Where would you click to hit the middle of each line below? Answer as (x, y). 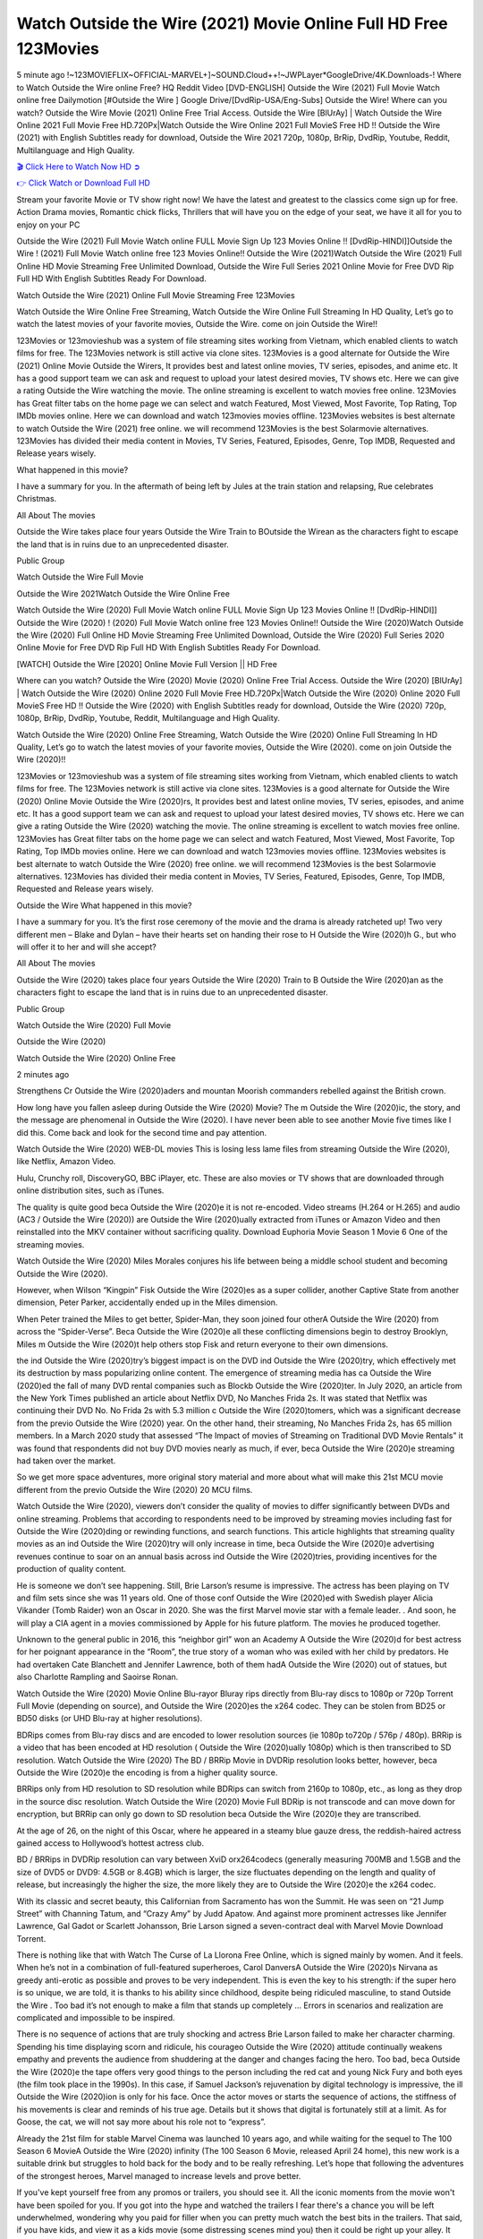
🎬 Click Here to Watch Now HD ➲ (78, 167)
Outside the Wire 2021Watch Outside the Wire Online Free (123, 593)
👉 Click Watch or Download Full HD (84, 183)
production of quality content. (72, 1569)
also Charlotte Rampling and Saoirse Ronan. (97, 1677)
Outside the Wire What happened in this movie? (104, 905)
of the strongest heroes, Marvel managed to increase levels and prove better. (159, 2175)
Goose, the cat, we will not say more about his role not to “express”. (141, 2122)
